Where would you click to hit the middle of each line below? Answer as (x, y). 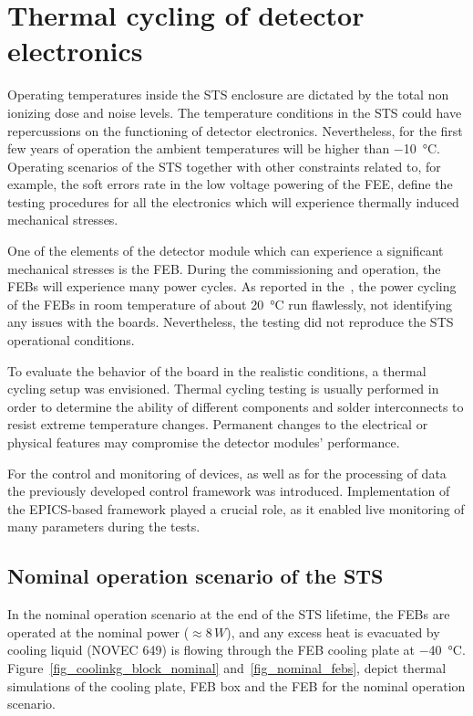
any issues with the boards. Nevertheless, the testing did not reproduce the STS (231, 322)
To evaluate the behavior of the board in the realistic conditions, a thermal (217, 370)
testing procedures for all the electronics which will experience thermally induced (233, 201)
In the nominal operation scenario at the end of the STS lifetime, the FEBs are (229, 614)
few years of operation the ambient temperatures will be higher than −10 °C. (224, 148)
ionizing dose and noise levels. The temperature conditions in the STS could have (235, 112)
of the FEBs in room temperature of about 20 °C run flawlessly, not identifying (230, 304)
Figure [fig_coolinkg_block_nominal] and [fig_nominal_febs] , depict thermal (227, 667)
